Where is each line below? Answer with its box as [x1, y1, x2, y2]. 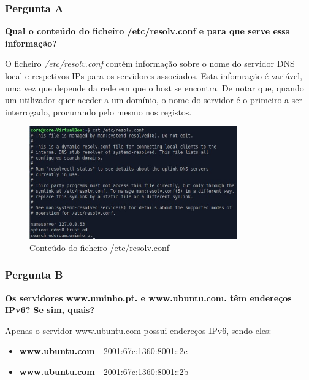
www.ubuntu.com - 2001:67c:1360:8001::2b [19, 365, 189, 378]
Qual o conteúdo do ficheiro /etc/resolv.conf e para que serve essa [5, 25, 291, 37]
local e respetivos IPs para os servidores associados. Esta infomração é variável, [5, 69, 303, 82]
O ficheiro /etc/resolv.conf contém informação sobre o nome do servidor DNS [5, 57, 295, 70]
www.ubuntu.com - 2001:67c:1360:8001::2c [19, 344, 188, 357]
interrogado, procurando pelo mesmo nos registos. [5, 105, 192, 118]
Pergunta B [5, 267, 63, 282]
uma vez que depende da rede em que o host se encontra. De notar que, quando [5, 81, 304, 94]
